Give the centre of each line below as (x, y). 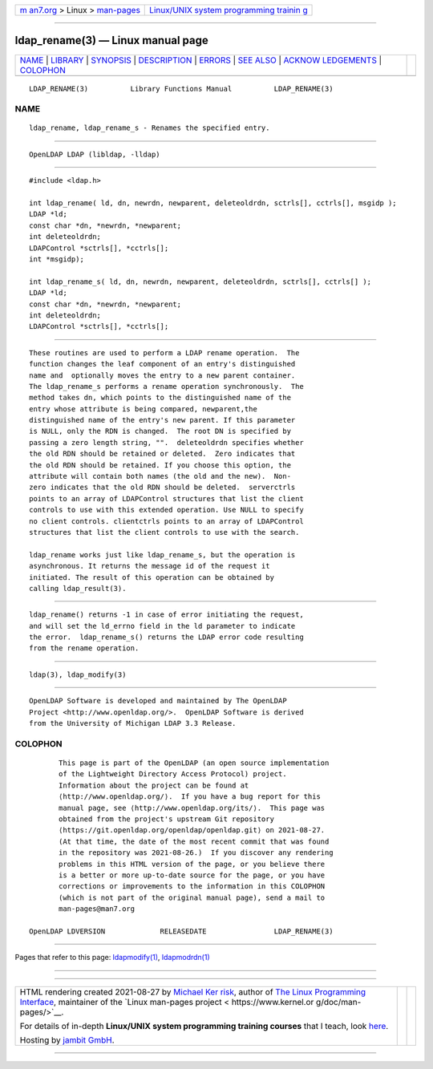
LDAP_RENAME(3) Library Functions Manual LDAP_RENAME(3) (181, 89)
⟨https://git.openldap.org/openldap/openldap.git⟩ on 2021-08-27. (192, 830)
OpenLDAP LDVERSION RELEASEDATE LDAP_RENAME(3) (181, 931)
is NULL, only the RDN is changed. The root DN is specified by (160, 431)
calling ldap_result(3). (78, 588)
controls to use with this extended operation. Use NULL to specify (166, 510)
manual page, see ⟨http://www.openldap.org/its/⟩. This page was (192, 808)
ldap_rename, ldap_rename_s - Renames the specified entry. (150, 128)
